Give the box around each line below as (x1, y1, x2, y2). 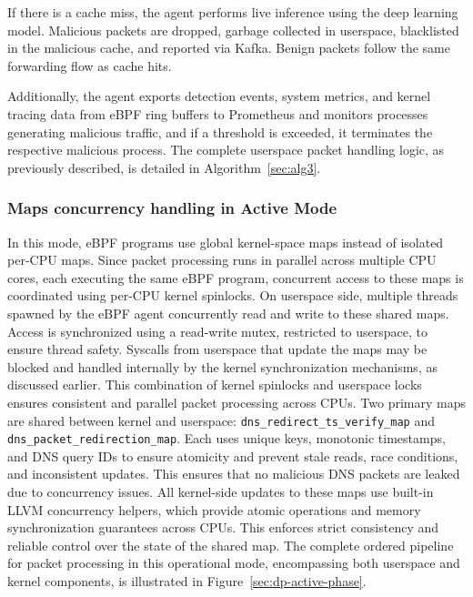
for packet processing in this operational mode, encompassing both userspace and (7, 553, 460, 572)
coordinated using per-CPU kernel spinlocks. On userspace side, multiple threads (7, 286, 458, 305)
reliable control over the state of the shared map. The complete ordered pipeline (7, 535, 454, 554)
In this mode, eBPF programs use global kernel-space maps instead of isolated (7, 232, 444, 251)
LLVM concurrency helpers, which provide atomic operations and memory (7, 500, 421, 519)
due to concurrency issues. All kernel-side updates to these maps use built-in (7, 482, 434, 501)
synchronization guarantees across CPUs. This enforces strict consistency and (7, 518, 439, 537)
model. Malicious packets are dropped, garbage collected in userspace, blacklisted (7, 20, 459, 39)
